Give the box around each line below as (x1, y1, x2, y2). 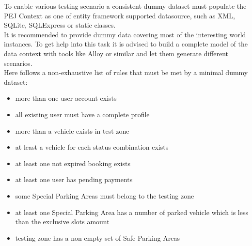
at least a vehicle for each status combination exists (15, 142, 169, 152)
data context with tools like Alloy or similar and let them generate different (4, 48, 229, 58)
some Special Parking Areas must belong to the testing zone (15, 190, 194, 200)
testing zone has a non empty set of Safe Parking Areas (15, 232, 180, 243)
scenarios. (4, 58, 32, 68)
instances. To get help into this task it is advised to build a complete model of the (4, 39, 248, 49)
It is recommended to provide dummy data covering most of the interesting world (4, 29, 246, 39)
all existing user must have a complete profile (15, 109, 150, 119)
